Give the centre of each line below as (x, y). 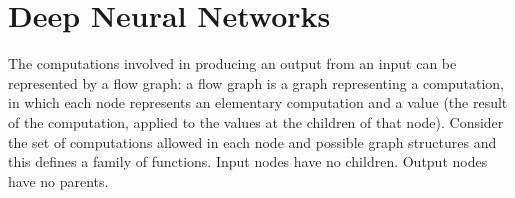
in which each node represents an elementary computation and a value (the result (258, 102)
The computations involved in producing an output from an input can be (232, 63)
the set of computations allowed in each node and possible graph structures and (252, 141)
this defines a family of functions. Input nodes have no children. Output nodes (248, 161)
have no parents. (58, 180)
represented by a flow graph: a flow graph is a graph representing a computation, (256, 82)
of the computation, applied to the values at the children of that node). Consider (256, 121)
